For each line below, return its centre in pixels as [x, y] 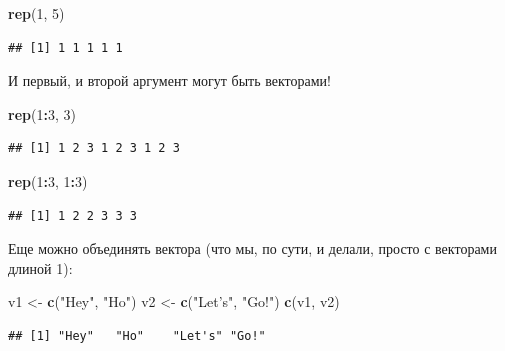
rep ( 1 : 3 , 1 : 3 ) [48, 180]
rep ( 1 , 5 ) [36, 13]
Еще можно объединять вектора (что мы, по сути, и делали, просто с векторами [252, 248]
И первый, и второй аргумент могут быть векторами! [169, 80]
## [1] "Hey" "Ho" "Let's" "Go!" [137, 335]
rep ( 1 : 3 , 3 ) [42, 113]
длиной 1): [40, 267]
